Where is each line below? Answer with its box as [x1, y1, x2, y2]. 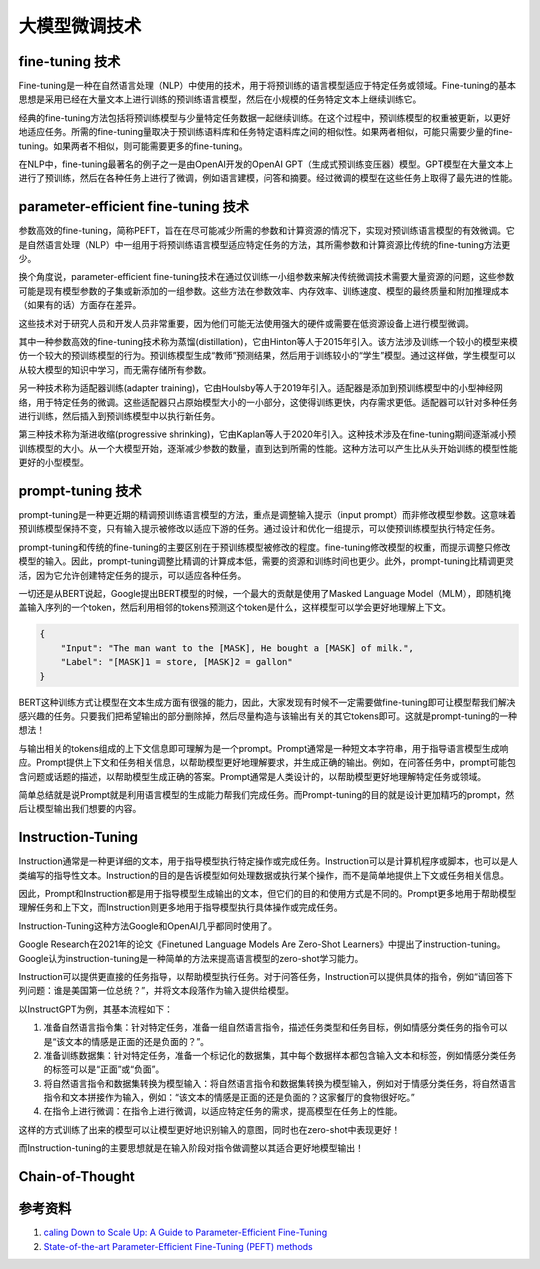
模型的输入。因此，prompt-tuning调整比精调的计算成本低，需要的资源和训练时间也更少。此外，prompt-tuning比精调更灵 [18, 555, 514, 567]
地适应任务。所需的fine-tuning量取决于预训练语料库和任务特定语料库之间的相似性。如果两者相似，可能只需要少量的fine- [18, 126, 514, 138]
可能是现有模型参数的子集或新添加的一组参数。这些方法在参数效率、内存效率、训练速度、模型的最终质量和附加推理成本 [18, 285, 509, 297]
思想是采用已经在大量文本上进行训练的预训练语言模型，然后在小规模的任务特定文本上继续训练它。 [18, 93, 422, 105]
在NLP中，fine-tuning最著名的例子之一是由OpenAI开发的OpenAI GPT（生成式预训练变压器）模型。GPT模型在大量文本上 [18, 158, 514, 170]
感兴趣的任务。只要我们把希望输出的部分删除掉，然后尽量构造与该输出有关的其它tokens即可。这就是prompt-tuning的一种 [18, 710, 517, 722]
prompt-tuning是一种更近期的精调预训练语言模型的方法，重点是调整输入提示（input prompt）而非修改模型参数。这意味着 [18, 509, 517, 521]
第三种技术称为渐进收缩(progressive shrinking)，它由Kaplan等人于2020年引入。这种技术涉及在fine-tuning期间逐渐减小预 [18, 428, 517, 440]
